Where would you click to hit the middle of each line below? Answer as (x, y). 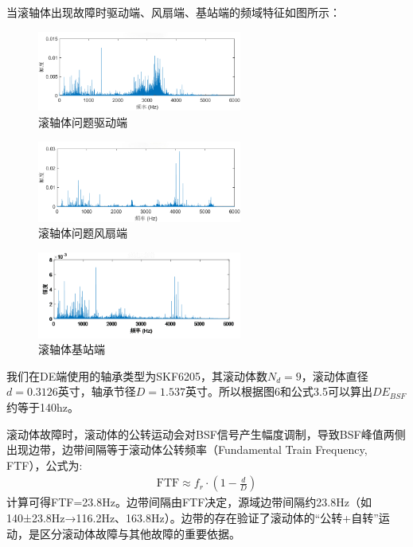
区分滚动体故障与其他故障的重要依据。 (140, 533)
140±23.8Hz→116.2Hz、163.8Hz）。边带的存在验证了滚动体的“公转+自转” (193, 518)
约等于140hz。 (43, 407)
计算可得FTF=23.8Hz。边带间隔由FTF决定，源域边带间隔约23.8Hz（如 (189, 502)
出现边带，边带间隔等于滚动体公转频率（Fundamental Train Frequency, (187, 449)
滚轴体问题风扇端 (83, 233)
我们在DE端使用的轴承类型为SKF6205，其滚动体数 (137, 375)
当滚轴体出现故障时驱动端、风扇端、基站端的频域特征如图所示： (173, 12)
